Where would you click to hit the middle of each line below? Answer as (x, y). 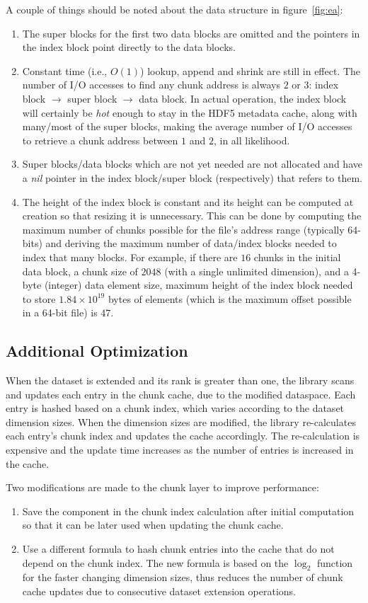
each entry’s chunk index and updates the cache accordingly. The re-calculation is (183, 436)
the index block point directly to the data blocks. (129, 47)
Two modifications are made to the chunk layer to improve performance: (162, 487)
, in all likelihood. (252, 140)
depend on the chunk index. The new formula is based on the (155, 562)
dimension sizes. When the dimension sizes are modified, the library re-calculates (181, 421)
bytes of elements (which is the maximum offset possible (230, 298)
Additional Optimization (97, 351)
